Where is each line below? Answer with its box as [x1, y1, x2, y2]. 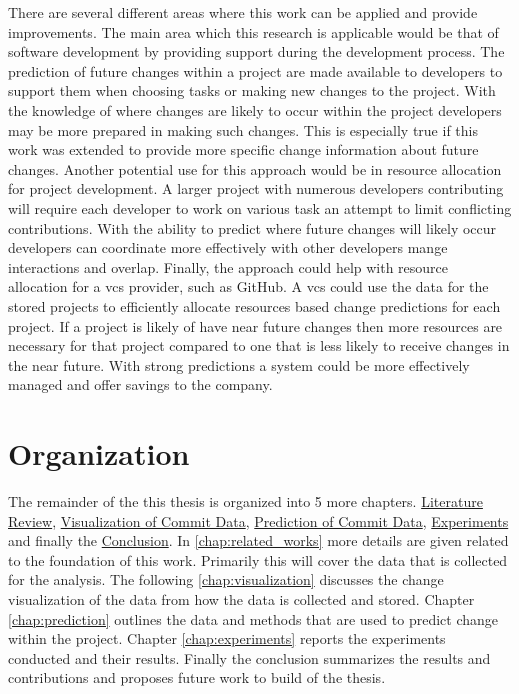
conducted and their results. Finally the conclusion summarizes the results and [8, 647, 491, 668]
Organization [8, 433, 190, 474]
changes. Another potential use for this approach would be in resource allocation [8, 158, 502, 179]
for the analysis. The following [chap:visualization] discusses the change [8, 569, 444, 590]
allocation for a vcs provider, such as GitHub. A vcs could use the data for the [8, 276, 489, 297]
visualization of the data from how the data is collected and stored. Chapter [8, 588, 475, 609]
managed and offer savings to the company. [8, 374, 273, 395]
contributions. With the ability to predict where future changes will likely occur [8, 217, 497, 238]
